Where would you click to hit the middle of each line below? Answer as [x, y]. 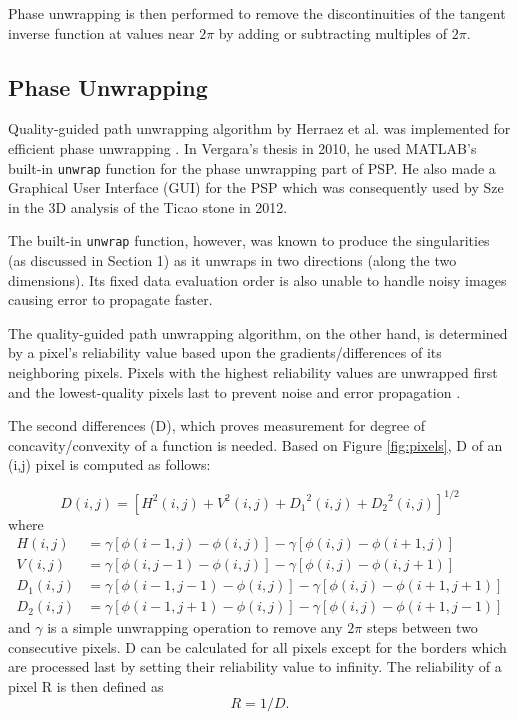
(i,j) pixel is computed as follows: [109, 464]
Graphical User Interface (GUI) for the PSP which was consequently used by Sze [256, 187]
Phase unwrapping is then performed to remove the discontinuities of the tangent [257, 13]
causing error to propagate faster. [110, 299]
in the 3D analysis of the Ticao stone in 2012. [148, 206]
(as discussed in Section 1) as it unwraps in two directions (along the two [232, 260]
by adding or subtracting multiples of [332, 32]
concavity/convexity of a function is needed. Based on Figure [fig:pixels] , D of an [255, 444]
